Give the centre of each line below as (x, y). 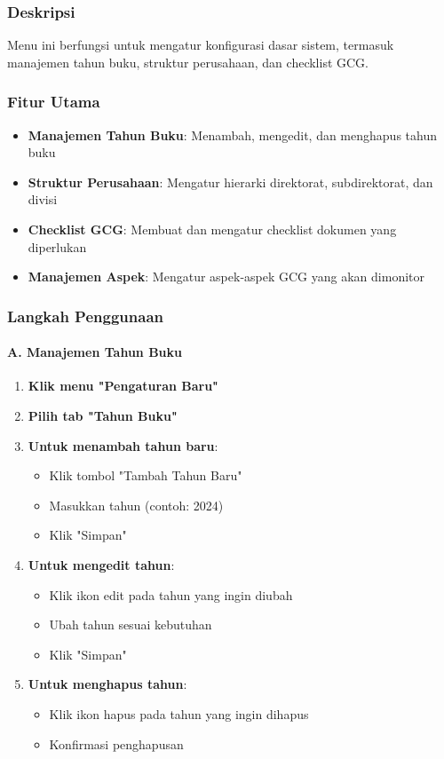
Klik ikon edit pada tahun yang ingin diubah (171, 594)
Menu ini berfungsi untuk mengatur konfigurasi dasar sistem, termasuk (201, 45)
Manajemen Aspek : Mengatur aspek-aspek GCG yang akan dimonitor (226, 277)
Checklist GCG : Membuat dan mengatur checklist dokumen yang (212, 229)
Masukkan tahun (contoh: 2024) (136, 505)
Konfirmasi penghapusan (116, 743)
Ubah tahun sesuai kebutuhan (131, 625)
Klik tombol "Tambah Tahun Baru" (146, 475)
